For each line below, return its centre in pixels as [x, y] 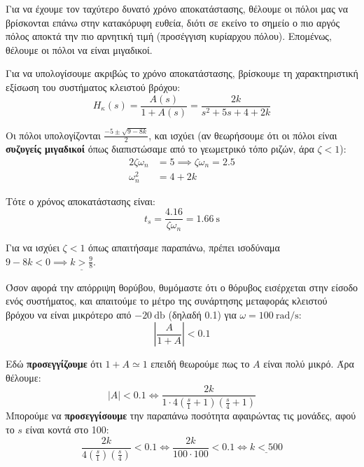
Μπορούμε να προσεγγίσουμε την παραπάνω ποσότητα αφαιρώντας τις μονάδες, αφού [181, 416]
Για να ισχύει [33, 247]
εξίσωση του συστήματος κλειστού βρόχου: [93, 86]
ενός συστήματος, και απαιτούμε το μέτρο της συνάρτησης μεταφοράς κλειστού [167, 301]
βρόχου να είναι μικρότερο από [69, 314]
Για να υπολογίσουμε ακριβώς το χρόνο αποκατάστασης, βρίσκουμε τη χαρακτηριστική [182, 73]
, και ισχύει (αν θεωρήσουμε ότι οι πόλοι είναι [243, 135]
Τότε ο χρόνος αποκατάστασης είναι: [80, 201]
